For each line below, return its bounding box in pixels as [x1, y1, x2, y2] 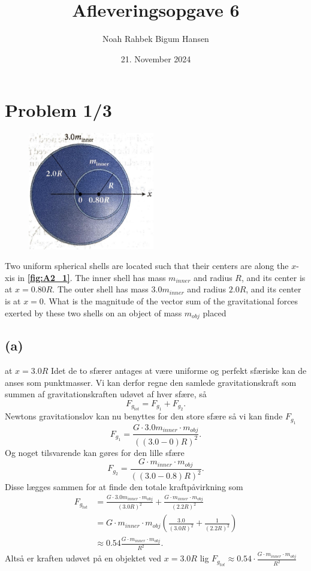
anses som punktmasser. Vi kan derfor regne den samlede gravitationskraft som [5, 376, 297, 388]
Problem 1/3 [5, 98, 112, 122]
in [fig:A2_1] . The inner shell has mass [17, 271, 166, 283]
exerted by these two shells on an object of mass [5, 306, 182, 319]
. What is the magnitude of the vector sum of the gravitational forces [43, 294, 298, 307]
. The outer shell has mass [52, 283, 149, 295]
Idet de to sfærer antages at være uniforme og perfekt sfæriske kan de [50, 364, 307, 377]
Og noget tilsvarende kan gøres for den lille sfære [5, 446, 185, 458]
